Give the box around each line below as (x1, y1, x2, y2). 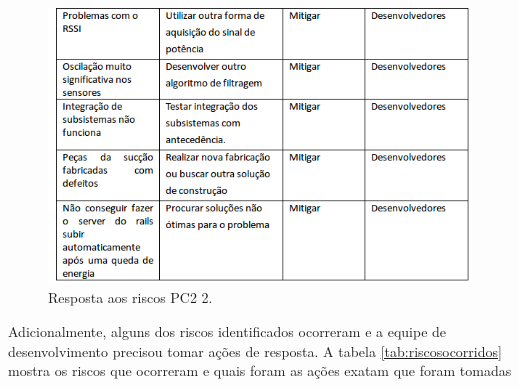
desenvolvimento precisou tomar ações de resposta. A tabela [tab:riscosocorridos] (8, 340, 502, 361)
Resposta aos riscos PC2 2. (48, 287, 213, 308)
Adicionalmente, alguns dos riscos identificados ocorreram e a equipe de (8, 321, 447, 342)
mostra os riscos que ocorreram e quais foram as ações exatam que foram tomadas (8, 360, 512, 381)
